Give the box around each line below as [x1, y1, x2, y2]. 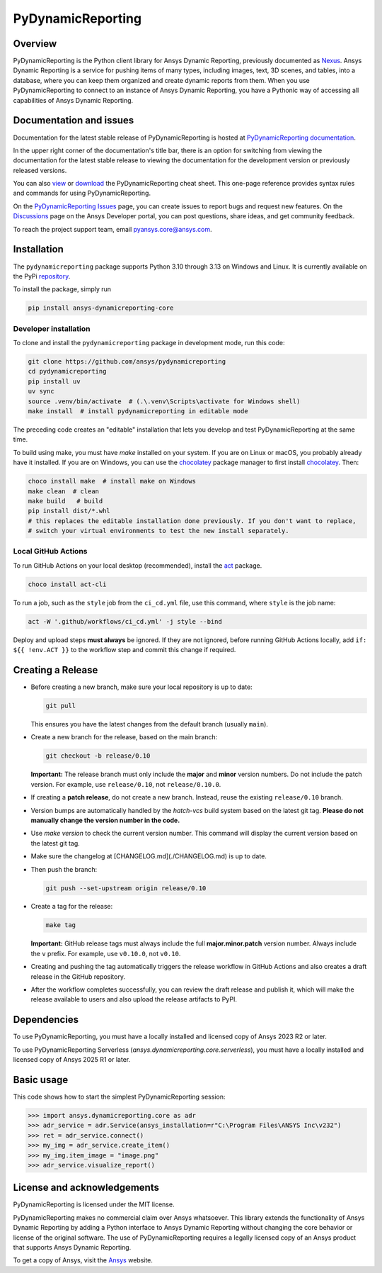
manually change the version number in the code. [30, 816, 180, 824]
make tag [45, 921, 76, 929]
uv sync [28, 387, 54, 396]
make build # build [28, 497, 103, 505]
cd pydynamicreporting [28, 367, 107, 376]
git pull [45, 702, 76, 710]
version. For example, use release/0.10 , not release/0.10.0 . [30, 780, 221, 788]
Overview [13, 38, 57, 50]
